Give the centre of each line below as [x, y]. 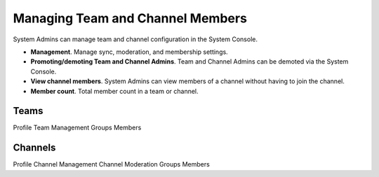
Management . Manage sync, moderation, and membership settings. [129, 52]
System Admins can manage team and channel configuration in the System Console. [135, 39]
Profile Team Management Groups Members [77, 128]
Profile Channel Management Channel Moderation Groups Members [111, 164]
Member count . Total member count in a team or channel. [115, 91]
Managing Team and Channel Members [130, 18]
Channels [34, 148]
